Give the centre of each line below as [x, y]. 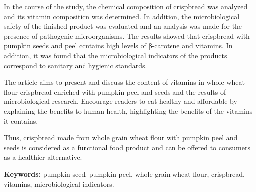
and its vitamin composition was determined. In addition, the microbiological [122, 16]
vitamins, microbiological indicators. [59, 183]
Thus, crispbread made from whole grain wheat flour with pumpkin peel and [121, 138]
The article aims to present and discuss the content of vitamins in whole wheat [124, 82]
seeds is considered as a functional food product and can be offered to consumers [127, 147]
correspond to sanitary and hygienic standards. [76, 65]
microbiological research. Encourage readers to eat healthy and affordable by [121, 101]
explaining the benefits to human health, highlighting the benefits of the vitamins [128, 111]
